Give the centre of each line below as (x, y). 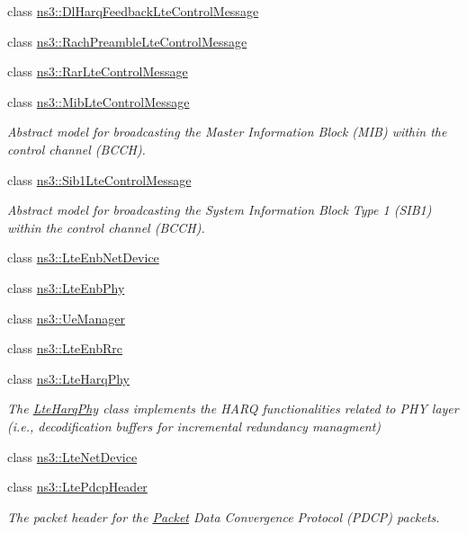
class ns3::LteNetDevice (72, 456)
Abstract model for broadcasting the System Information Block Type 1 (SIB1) (220, 210)
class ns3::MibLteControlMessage (99, 101)
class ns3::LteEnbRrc (65, 348)
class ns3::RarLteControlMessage (98, 71)
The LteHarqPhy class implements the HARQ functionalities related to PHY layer (233, 409)
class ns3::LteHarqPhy (69, 378)
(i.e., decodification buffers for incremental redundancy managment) (194, 426)
